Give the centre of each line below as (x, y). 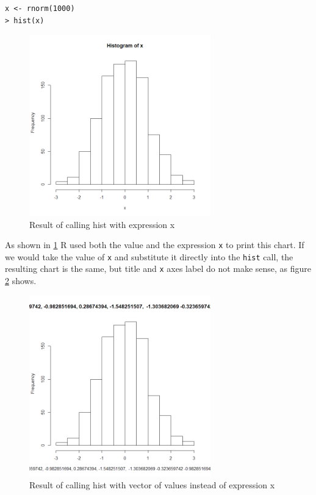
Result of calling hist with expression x (102, 224)
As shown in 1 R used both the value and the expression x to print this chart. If (155, 245)
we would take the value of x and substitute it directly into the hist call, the (149, 256)
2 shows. (21, 281)
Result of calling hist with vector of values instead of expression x (152, 485)
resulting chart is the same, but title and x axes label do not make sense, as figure (158, 269)
